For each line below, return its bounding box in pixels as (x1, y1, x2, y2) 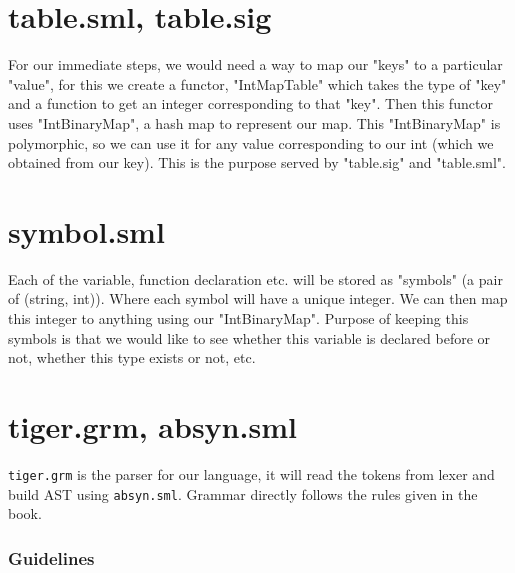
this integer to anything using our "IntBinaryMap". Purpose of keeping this (8, 308, 469, 328)
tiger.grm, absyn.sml (8, 405, 297, 446)
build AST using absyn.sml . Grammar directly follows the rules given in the (8, 483, 478, 504)
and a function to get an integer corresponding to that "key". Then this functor (8, 93, 493, 114)
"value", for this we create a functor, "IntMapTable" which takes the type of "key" (8, 73, 507, 94)
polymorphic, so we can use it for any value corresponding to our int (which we (8, 132, 494, 153)
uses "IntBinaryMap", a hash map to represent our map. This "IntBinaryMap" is (8, 112, 501, 133)
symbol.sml (8, 210, 165, 251)
